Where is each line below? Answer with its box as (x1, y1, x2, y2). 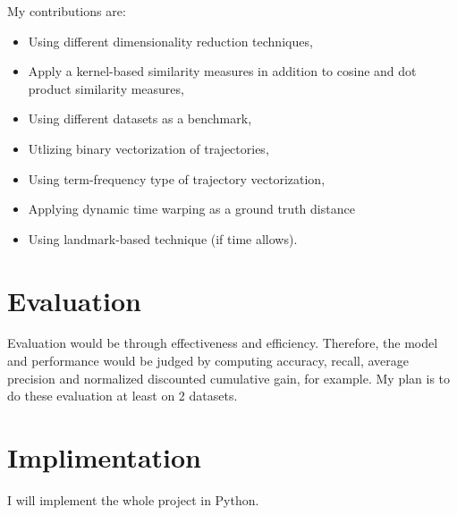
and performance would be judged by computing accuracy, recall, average (7, 351, 409, 370)
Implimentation (7, 439, 201, 476)
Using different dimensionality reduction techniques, (28, 31, 313, 50)
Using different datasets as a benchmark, (28, 109, 252, 128)
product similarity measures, (28, 79, 184, 97)
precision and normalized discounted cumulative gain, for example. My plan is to (7, 368, 451, 387)
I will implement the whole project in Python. (7, 490, 259, 509)
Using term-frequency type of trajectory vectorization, (28, 169, 326, 188)
